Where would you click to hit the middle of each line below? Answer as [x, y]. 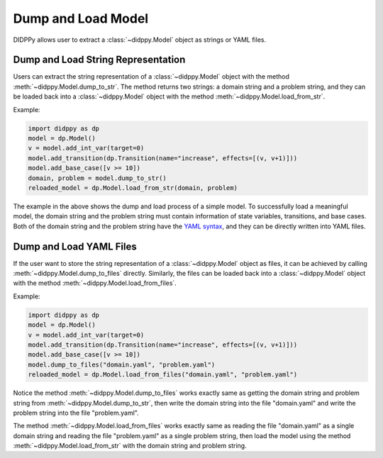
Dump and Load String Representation [99, 60]
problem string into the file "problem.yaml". [76, 413]
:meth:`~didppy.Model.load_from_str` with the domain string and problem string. [130, 446]
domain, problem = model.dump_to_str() [97, 178]
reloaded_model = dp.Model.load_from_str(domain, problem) [133, 188]
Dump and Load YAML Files [75, 246]
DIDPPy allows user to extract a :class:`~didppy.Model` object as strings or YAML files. [139, 40]
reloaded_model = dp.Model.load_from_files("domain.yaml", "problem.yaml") [163, 375]
